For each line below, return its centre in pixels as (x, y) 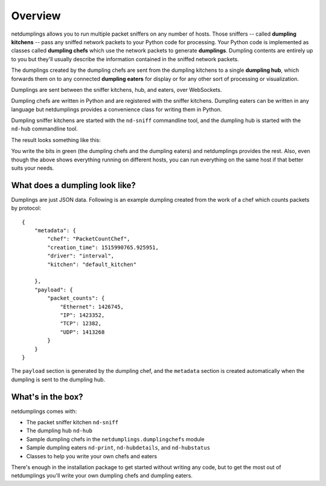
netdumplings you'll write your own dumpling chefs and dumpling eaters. (102, 476)
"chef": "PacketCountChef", (89, 239)
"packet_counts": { (76, 298)
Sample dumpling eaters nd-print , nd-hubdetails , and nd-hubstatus (118, 448)
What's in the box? (47, 397)
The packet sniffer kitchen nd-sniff (72, 423)
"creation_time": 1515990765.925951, (103, 247)
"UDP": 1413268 (82, 332)
